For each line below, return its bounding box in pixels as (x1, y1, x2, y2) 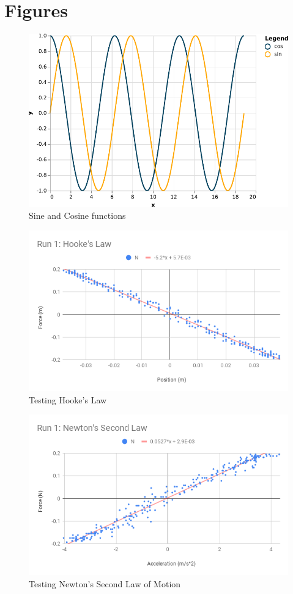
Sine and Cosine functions (29, 209, 126, 222)
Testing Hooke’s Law (29, 393, 107, 406)
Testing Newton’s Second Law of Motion (29, 577, 181, 590)
